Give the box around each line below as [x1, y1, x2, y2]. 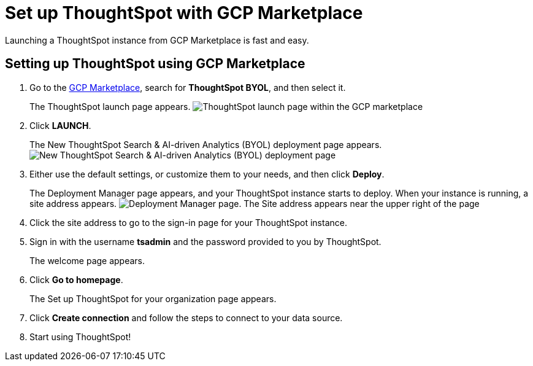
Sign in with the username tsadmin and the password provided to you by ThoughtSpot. [29, 236, 382, 247]
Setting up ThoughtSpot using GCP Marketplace [5, 56, 305, 72]
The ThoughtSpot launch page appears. [29, 101, 191, 112]
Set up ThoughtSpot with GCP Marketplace [5, 2, 363, 23]
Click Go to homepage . [29, 274, 123, 285]
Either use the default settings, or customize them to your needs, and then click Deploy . [29, 168, 385, 179]
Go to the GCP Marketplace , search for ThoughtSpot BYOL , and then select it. [29, 82, 346, 93]
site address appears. [29, 198, 117, 209]
